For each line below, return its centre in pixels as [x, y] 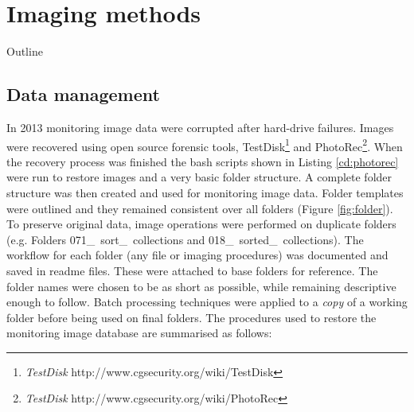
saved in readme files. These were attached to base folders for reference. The [192, 270]
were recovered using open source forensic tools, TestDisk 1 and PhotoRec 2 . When [205, 145]
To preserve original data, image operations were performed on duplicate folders [201, 224]
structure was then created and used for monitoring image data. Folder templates [205, 192]
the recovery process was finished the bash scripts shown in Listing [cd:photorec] [203, 161]
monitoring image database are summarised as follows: [139, 333]
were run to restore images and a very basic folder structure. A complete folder [199, 177]
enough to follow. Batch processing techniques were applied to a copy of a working [207, 302]
